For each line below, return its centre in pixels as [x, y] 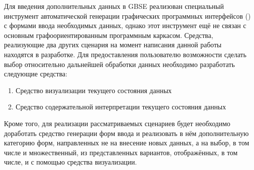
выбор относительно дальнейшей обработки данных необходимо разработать [120, 64]
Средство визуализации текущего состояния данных [94, 90]
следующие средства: [36, 74]
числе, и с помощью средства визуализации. [70, 162]
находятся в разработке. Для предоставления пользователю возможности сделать [125, 54]
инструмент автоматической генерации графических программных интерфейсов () [127, 16]
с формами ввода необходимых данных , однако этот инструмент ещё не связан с [125, 25]
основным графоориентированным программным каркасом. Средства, [109, 35]
